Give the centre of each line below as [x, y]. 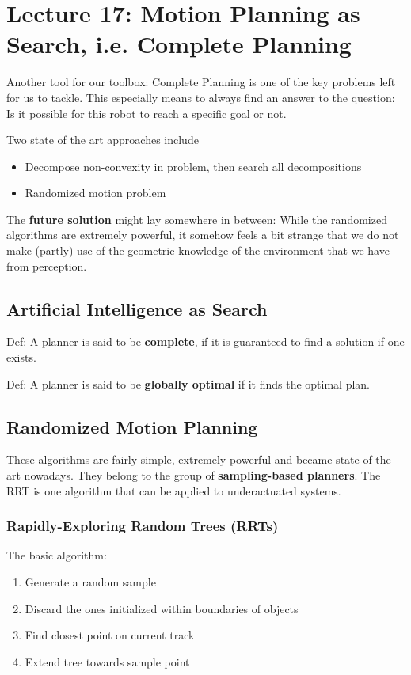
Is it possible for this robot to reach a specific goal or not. [147, 113]
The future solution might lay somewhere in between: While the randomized [197, 219]
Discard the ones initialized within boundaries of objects [162, 608]
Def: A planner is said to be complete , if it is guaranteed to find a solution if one [205, 341]
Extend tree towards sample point [107, 661]
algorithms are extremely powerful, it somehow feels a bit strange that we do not [203, 235]
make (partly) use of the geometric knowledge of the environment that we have [198, 250]
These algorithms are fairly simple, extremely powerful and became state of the [199, 459]
